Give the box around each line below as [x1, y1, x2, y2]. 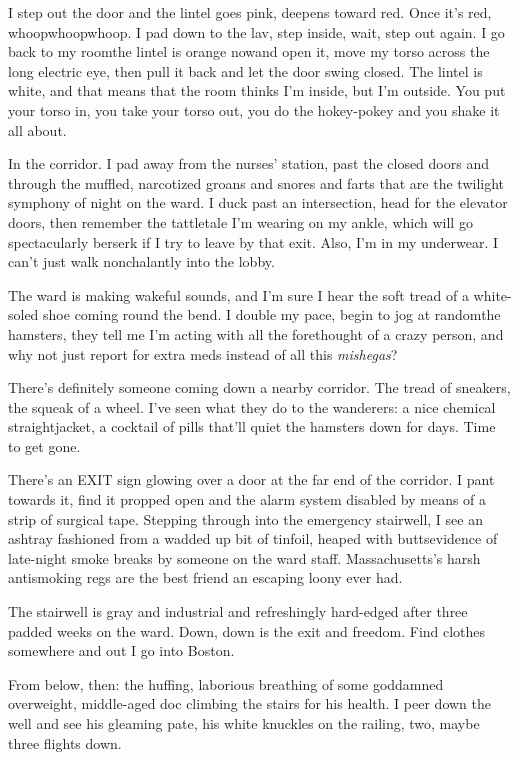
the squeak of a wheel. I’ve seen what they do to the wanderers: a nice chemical [8, 396, 496, 417]
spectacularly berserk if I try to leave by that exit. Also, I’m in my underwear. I [8, 231, 499, 252]
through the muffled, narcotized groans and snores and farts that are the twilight [8, 172, 505, 193]
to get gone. [8, 435, 81, 456]
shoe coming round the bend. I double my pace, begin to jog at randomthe [43, 304, 501, 325]
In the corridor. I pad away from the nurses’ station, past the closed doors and [8, 153, 489, 174]
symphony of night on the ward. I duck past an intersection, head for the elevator [8, 192, 508, 213]
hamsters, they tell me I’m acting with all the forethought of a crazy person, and [8, 323, 504, 344]
